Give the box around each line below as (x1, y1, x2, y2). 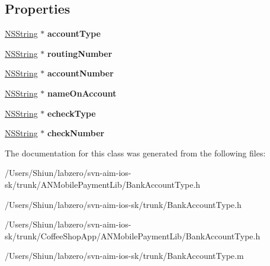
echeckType (47, 107, 96, 119)
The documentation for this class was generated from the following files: (5, 146, 266, 159)
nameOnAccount (47, 86, 117, 99)
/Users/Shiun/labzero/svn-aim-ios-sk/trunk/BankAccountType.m (5, 249, 244, 262)
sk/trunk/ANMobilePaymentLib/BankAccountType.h (5, 178, 201, 190)
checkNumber (47, 127, 105, 139)
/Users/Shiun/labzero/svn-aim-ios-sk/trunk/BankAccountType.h (5, 198, 242, 210)
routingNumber (47, 47, 112, 59)
